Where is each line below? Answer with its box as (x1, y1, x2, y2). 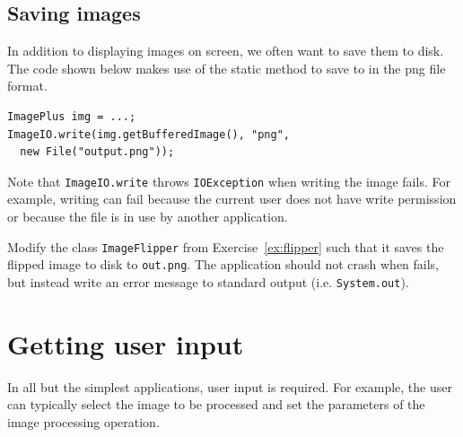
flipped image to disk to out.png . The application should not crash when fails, (7, 255, 440, 274)
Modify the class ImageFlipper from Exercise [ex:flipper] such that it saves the (7, 237, 444, 256)
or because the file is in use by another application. (7, 207, 288, 226)
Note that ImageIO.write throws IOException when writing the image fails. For (7, 171, 450, 190)
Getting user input (7, 325, 244, 362)
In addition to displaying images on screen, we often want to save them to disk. (7, 41, 444, 60)
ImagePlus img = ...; (7, 109, 136, 123)
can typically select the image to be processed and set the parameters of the (7, 395, 425, 414)
